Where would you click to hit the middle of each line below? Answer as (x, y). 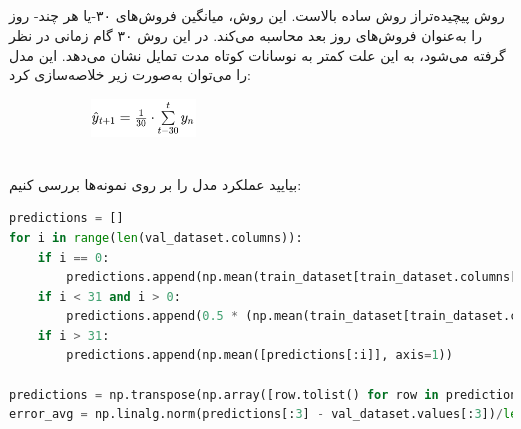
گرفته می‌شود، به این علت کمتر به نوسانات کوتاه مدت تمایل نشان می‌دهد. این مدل (257, 54)
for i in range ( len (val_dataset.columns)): (156, 237)
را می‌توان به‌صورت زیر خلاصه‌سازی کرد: (130, 74)
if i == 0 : (73, 257)
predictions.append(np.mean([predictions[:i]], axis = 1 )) (259, 355)
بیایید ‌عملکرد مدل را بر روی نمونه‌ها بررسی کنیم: (155, 183)
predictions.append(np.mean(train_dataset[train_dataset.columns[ (292, 277)
